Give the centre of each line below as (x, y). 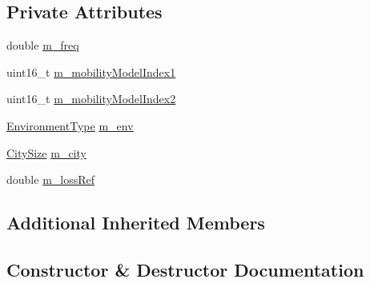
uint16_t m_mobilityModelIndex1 (91, 72)
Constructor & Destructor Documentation (185, 269)
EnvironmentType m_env (70, 125)
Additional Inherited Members (136, 223)
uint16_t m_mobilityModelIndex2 (91, 99)
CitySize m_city (46, 152)
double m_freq (43, 45)
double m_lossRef (51, 179)
